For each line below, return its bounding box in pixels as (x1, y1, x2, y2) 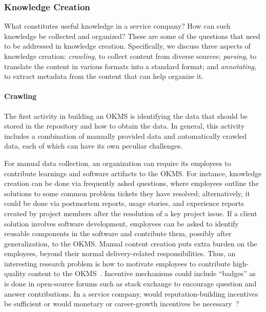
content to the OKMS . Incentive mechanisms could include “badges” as (28, 268, 256, 279)
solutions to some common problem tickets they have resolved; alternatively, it (4, 188, 250, 198)
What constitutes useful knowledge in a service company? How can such (4, 20, 231, 31)
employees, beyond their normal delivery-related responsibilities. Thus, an (4, 248, 236, 259)
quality (4, 268, 26, 279)
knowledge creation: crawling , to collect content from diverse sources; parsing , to (4, 51, 257, 61)
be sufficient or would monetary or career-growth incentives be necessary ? (4, 298, 239, 309)
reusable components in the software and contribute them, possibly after (4, 228, 232, 239)
